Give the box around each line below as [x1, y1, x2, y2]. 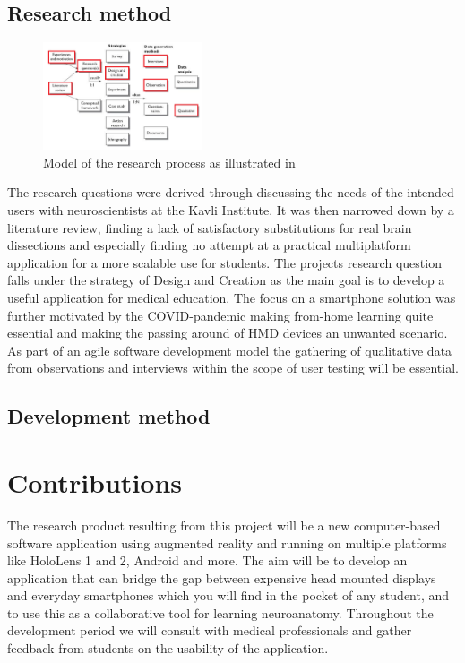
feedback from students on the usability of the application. [7, 639, 329, 658]
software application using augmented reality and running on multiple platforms [7, 533, 447, 552]
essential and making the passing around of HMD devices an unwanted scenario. [7, 323, 448, 342]
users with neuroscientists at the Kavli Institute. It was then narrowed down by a [7, 201, 454, 220]
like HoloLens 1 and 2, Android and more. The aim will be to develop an [7, 551, 408, 570]
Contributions [7, 463, 183, 500]
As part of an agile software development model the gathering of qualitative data [7, 340, 452, 359]
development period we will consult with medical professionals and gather [7, 621, 412, 640]
